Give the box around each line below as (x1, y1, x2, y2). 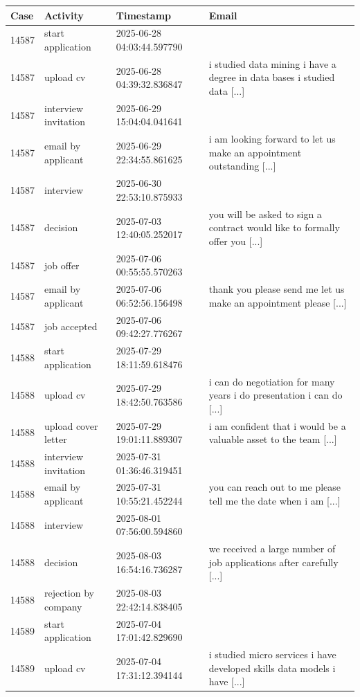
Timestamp (116, 8, 172, 22)
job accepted (44, 319, 98, 334)
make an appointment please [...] (208, 295, 347, 309)
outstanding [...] (208, 159, 276, 173)
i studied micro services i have (208, 647, 336, 662)
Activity (44, 8, 84, 22)
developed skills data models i (208, 660, 336, 675)
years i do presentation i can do (208, 388, 343, 402)
